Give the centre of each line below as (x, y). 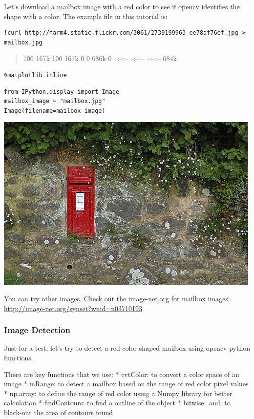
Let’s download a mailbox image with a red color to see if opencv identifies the (122, 6)
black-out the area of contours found (59, 412)
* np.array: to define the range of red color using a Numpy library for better (118, 393)
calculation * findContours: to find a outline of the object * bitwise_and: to (117, 403)
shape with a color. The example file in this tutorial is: (86, 16)
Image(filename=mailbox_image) (55, 111)
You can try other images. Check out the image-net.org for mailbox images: (117, 298)
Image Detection (37, 330)
